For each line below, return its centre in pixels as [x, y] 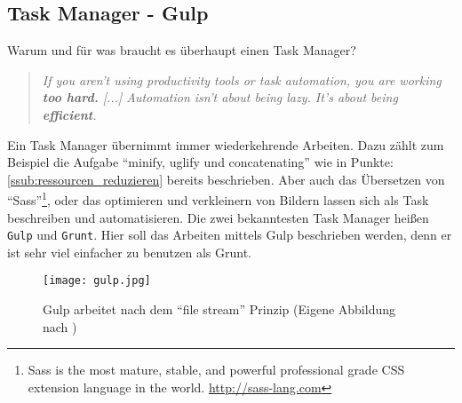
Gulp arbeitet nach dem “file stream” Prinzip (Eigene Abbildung [219, 309]
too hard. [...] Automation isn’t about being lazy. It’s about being [220, 97]
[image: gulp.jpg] [97, 281]
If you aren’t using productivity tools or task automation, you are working [242, 79]
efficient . [69, 114]
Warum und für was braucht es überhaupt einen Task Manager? [182, 50]
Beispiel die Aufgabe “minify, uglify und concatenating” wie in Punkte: [200, 162]
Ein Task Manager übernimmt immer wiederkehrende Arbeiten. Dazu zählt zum [226, 144]
